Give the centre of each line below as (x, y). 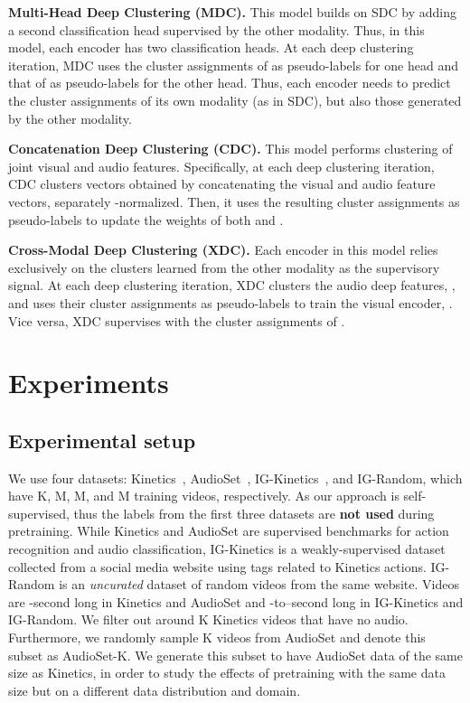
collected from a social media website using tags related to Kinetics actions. (217, 566)
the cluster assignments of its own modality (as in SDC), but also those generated (235, 100)
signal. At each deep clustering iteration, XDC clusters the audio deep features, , (232, 285)
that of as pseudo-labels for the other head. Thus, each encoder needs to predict (230, 83)
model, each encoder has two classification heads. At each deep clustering (211, 47)
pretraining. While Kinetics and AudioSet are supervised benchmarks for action (229, 531)
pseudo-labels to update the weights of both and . (146, 219)
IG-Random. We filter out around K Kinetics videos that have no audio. (208, 619)
